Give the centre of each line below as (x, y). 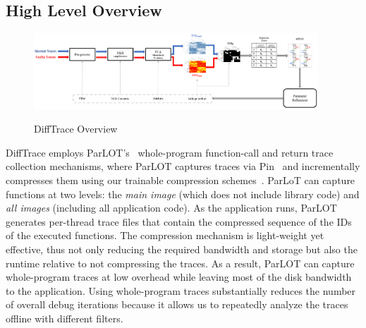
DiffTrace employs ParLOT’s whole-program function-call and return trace (170, 152)
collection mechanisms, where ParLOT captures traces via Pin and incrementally (183, 166)
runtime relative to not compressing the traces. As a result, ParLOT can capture (180, 263)
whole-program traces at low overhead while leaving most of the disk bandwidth (179, 277)
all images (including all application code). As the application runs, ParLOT (171, 208)
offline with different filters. (65, 318)
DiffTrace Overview (76, 129)
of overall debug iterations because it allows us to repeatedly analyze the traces (177, 304)
